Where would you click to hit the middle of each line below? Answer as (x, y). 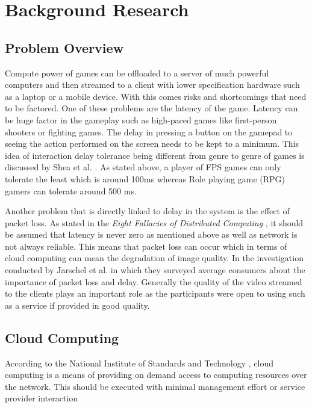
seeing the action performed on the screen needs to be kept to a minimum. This (152, 144)
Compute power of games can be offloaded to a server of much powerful (137, 73)
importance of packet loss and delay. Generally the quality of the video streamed (154, 281)
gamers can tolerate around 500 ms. (71, 190)
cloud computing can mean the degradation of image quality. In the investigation (154, 258)
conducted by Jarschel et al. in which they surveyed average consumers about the (155, 270)
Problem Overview (64, 47)
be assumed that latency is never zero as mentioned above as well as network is (151, 234)
